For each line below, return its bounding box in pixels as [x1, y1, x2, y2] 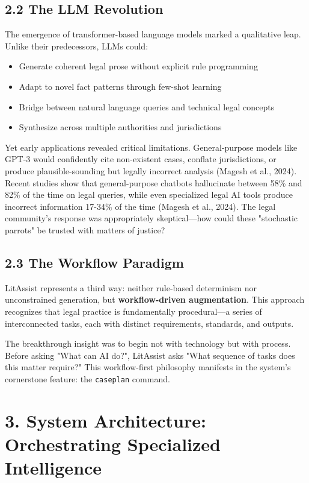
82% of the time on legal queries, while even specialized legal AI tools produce [5, 188, 293, 201]
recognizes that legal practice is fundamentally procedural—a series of [5, 305, 262, 317]
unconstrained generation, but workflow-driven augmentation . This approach [5, 293, 305, 306]
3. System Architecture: [5, 408, 206, 432]
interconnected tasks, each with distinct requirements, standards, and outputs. [5, 317, 294, 329]
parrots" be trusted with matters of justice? [5, 223, 165, 236]
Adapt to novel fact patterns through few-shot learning [19, 80, 222, 92]
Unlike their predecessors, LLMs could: [5, 39, 148, 52]
